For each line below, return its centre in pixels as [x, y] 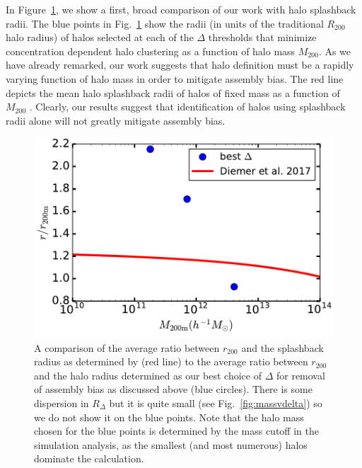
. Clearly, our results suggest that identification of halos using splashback [187, 107]
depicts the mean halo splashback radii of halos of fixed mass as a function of [173, 92]
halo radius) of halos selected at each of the [100, 37]
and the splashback [282, 347]
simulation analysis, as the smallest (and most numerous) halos [171, 444]
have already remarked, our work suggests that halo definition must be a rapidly [180, 65]
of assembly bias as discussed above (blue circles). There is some [173, 389]
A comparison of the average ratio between [127, 347]
